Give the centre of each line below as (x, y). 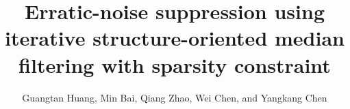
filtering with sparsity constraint (175, 64)
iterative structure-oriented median (175, 38)
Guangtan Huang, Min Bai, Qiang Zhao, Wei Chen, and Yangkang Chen (175, 97)
